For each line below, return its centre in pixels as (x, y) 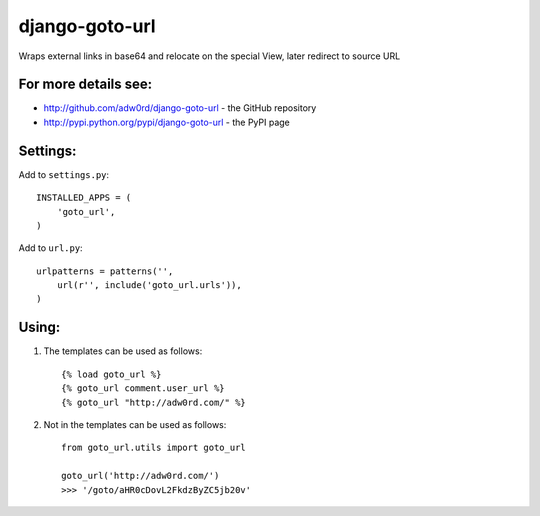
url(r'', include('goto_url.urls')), (149, 285)
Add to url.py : (51, 248)
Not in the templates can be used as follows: (135, 424)
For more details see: (85, 84)
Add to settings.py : (64, 174)
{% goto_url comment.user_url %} (143, 388)
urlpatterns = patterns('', (105, 271)
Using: (39, 327)
